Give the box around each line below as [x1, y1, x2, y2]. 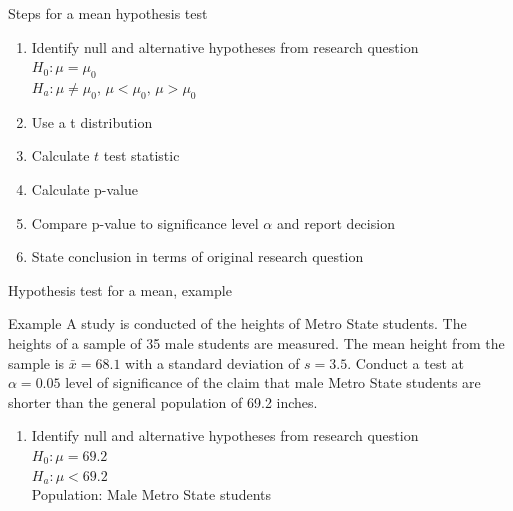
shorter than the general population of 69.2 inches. [8, 391, 318, 412]
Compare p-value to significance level [31, 212, 259, 233]
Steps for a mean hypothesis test [8, 3, 208, 23]
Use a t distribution [31, 111, 153, 132]
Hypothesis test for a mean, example [8, 279, 232, 300]
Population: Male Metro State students [31, 484, 271, 505]
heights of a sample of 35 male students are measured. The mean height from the [8, 332, 505, 353]
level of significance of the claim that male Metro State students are [65, 372, 481, 393]
